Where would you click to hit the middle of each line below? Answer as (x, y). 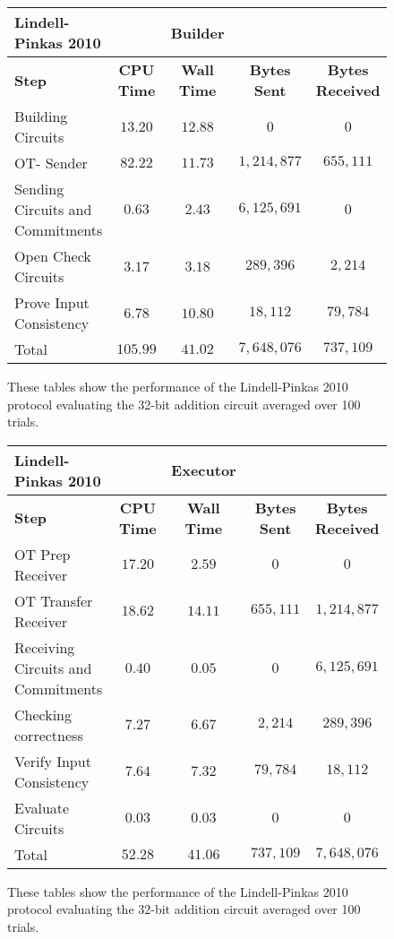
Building (41, 116)
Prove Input (52, 302)
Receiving (45, 647)
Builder (197, 32)
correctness (49, 735)
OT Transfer (54, 600)
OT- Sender (51, 163)
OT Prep (43, 554)
